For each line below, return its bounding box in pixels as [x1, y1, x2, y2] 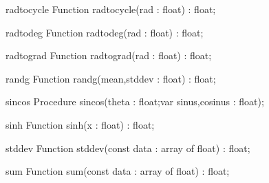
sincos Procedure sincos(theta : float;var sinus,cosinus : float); [6, 94, 264, 109]
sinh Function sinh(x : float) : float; [6, 117, 155, 131]
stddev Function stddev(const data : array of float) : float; [6, 140, 250, 155]
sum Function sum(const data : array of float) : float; [6, 164, 230, 178]
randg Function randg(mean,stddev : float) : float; [6, 71, 216, 85]
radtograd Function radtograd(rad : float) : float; [6, 48, 212, 63]
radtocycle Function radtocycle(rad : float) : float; [6, 2, 216, 16]
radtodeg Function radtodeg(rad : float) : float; [6, 25, 204, 39]
